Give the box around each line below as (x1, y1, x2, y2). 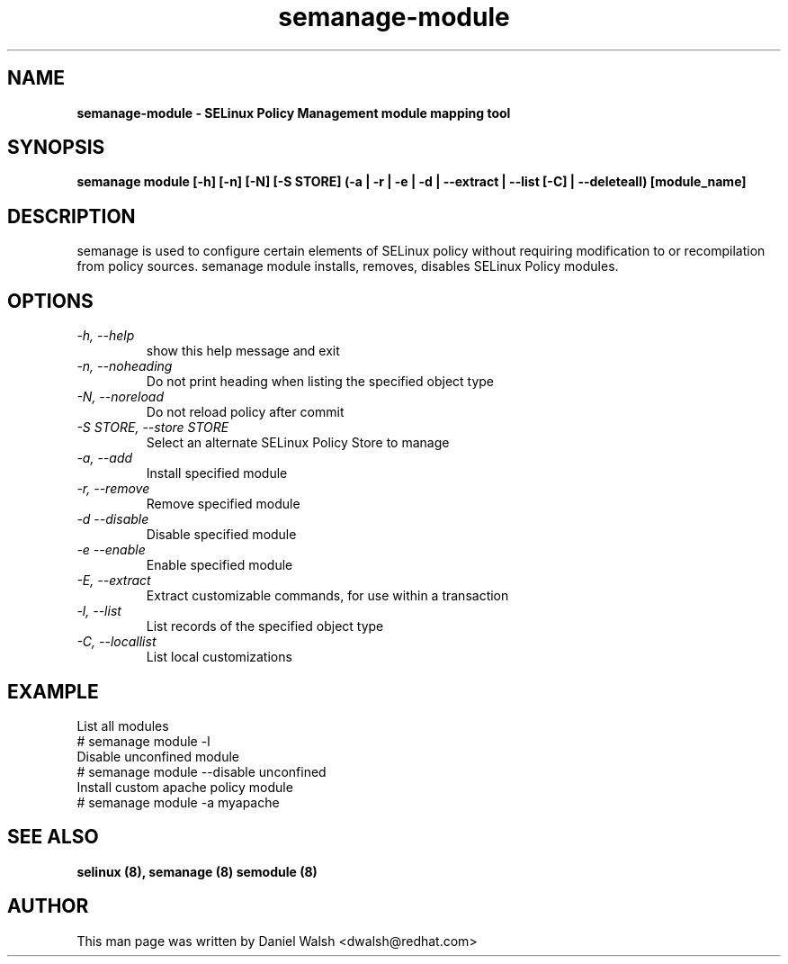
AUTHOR (7, 895, 89, 918)
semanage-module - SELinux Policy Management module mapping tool (76, 104, 511, 121)
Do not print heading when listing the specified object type (146, 374, 495, 390)
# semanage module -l (76, 733, 210, 749)
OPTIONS (7, 289, 94, 312)
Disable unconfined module (76, 748, 239, 764)
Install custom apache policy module (76, 779, 293, 795)
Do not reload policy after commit (146, 404, 345, 420)
